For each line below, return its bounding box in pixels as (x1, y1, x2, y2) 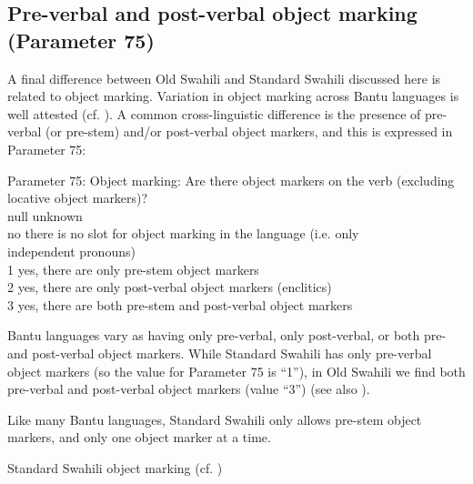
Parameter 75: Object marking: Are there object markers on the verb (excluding (7, 170, 455, 189)
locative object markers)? (7, 188, 148, 207)
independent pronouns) (7, 241, 136, 260)
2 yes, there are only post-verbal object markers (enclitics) (7, 277, 332, 297)
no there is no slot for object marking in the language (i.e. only (7, 224, 359, 243)
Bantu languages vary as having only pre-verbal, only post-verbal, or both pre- (7, 326, 447, 345)
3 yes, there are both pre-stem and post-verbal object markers (7, 295, 353, 314)
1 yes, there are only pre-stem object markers (7, 259, 259, 278)
